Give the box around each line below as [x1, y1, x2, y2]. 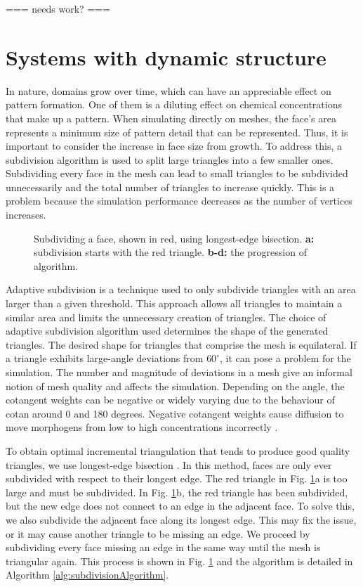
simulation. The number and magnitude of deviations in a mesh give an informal [6, 365, 352, 379]
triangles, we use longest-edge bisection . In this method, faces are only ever [6, 457, 332, 472]
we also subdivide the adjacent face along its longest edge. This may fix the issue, [6, 512, 357, 527]
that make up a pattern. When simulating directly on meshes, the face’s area [6, 110, 336, 125]
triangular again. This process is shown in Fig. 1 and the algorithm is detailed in [6, 553, 353, 568]
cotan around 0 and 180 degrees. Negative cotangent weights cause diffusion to [6, 406, 344, 420]
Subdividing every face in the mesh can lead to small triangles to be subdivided [6, 166, 348, 181]
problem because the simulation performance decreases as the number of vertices [6, 193, 352, 208]
